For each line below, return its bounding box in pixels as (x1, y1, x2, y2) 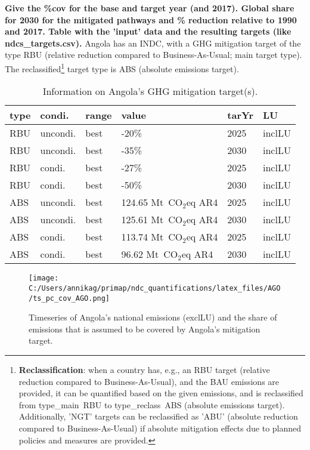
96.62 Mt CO (121, 247, 178, 261)
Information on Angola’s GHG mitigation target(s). (42, 84, 258, 98)
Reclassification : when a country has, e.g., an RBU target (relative (18, 363, 270, 375)
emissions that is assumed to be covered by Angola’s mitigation (29, 322, 261, 335)
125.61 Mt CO (121, 212, 183, 227)
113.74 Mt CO (121, 230, 183, 244)
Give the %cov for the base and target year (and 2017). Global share (5, 2, 294, 14)
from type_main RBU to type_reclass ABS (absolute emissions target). (18, 398, 285, 411)
